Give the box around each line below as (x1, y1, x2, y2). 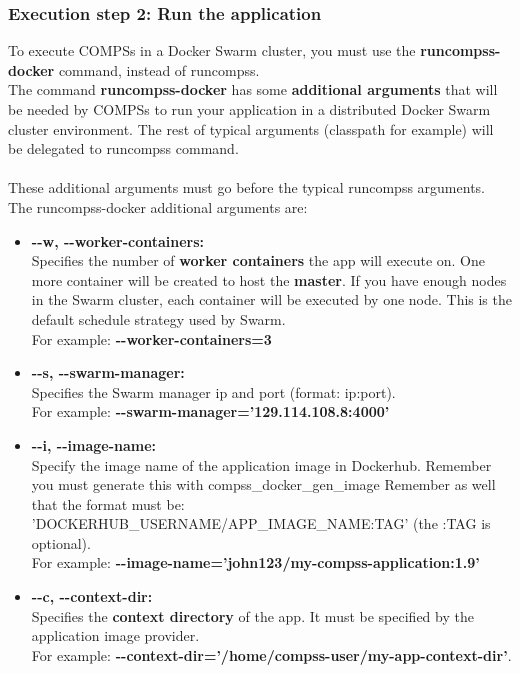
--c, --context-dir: (31, 586, 153, 607)
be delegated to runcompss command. (8, 138, 239, 159)
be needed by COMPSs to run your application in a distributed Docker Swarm (8, 99, 491, 119)
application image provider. (31, 625, 200, 646)
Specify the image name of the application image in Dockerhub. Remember (31, 454, 492, 475)
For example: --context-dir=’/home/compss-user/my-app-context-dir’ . (31, 644, 512, 665)
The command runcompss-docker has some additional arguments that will (8, 79, 498, 100)
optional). (31, 532, 91, 553)
